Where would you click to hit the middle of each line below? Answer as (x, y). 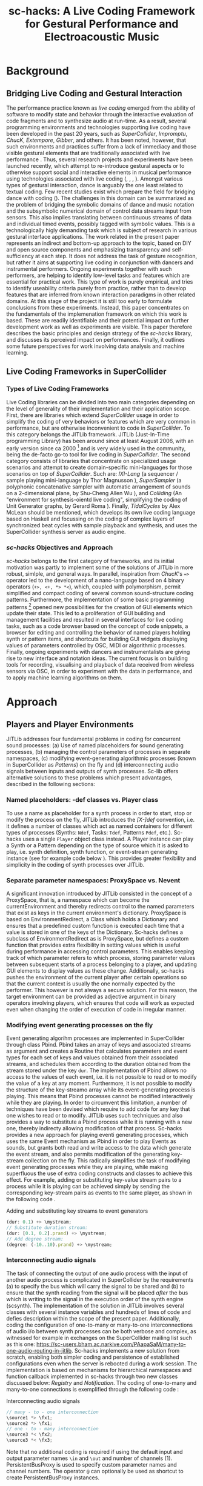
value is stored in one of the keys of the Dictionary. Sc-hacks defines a (95, 932)
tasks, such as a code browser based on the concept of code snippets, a (97, 626)
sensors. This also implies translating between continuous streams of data (99, 217)
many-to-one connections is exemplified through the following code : (93, 1389)
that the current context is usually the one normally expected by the (91, 984)
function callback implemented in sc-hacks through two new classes (92, 1376)
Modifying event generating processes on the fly (80, 1025)
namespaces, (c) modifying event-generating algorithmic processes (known (101, 758)
